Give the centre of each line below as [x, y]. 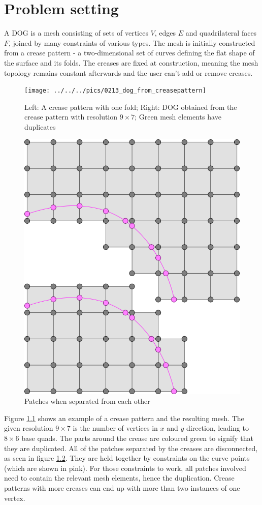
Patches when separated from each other [87, 401]
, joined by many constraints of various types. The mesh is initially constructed [132, 42]
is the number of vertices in [115, 428]
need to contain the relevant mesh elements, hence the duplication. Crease [119, 478]
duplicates [40, 126]
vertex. [15, 498]
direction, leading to [218, 428]
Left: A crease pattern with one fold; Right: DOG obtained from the [131, 107]
